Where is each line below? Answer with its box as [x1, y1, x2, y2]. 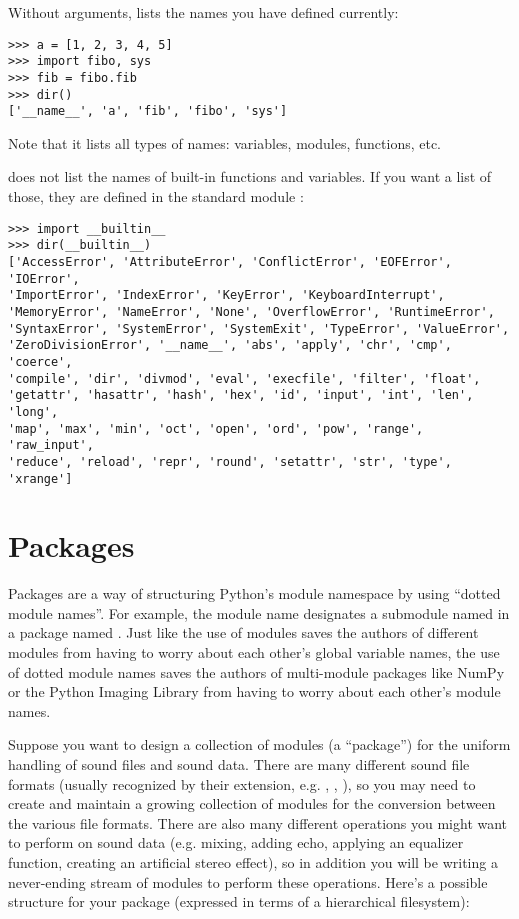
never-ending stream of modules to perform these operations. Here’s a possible [8, 871, 488, 892]
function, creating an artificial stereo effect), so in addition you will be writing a [8, 852, 498, 872]
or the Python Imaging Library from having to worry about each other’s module [8, 681, 501, 702]
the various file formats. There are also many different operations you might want [8, 812, 508, 833]
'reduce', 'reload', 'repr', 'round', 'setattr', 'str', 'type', [8, 454, 452, 469]
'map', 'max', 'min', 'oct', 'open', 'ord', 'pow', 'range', [8, 421, 424, 436]
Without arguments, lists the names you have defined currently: [8, 2, 399, 22]
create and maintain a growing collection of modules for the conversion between [8, 793, 496, 814]
